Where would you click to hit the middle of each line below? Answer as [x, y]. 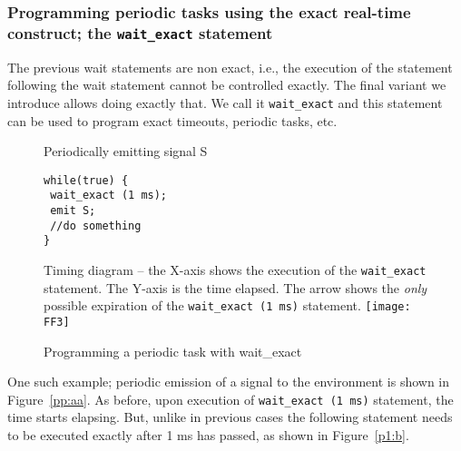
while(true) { [86, 180]
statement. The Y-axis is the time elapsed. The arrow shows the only [235, 287]
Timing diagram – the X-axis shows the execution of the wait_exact [235, 270]
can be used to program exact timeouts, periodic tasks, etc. [172, 120]
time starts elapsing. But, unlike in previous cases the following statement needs [230, 417]
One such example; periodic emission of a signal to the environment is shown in [229, 382]
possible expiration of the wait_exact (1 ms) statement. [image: [227, 305]
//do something [96, 225]
